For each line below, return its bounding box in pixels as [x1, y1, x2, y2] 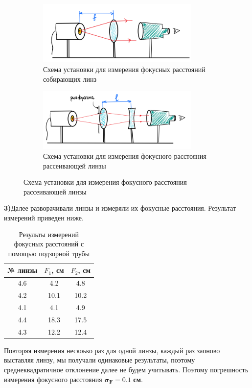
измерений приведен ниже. [4, 213, 84, 223]
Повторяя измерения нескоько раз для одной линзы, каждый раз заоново [4, 345, 220, 355]
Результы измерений [19, 229, 79, 239]
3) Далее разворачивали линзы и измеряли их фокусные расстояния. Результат [4, 203, 236, 213]
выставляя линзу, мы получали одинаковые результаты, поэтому [4, 355, 195, 365]
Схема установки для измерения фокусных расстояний [43, 64, 206, 74]
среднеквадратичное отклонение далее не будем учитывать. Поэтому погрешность [4, 364, 249, 374]
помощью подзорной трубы [8, 248, 90, 258]
